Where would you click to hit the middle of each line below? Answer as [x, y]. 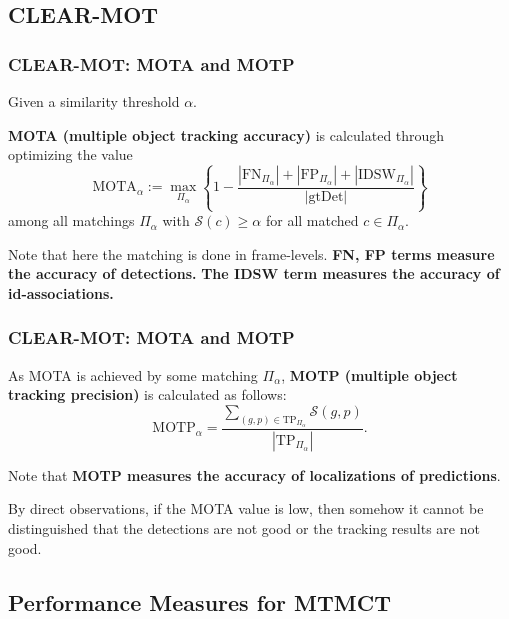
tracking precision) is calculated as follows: [147, 394]
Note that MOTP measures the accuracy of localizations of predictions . [254, 474]
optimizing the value [70, 154]
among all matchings [71, 220]
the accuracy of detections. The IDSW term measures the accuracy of [254, 273]
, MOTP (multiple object [369, 374]
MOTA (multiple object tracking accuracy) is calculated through [226, 134]
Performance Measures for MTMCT [200, 601]
